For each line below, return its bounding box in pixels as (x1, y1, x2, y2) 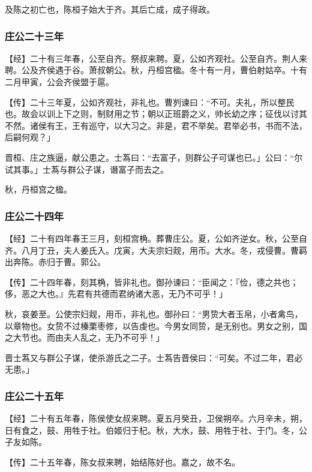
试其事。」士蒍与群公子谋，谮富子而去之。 (5, 163, 169, 175)
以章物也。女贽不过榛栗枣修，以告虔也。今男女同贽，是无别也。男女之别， (5, 319, 299, 332)
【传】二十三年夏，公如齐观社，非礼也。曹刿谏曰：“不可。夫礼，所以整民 (5, 95, 295, 108)
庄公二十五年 (5, 388, 64, 403)
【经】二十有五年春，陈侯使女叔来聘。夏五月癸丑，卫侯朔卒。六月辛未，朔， (5, 412, 307, 425)
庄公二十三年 (5, 28, 64, 43)
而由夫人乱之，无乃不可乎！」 (46, 331, 164, 344)
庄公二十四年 (5, 208, 64, 223)
